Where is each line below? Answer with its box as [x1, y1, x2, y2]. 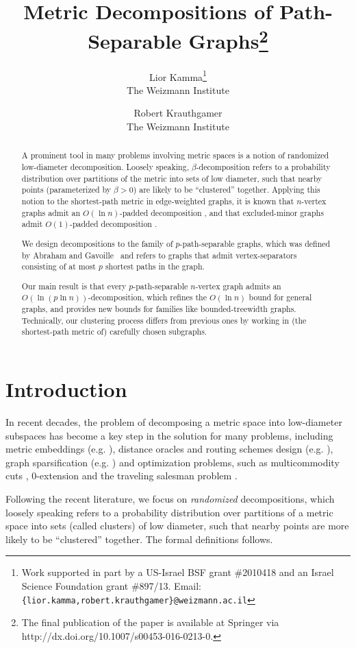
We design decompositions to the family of [21, 237, 173, 249]
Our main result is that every [21, 280, 127, 291]
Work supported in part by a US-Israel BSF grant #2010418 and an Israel [21, 565, 334, 579]
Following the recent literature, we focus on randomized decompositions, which [5, 492, 335, 505]
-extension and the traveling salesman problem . [36, 468, 238, 483]
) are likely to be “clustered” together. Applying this [133, 184, 320, 195]
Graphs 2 [188, 24, 268, 55]
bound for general [249, 291, 312, 303]
